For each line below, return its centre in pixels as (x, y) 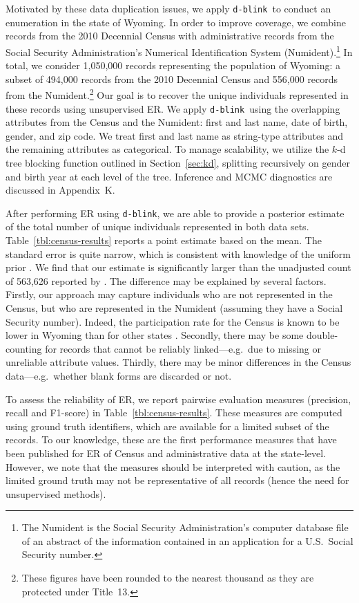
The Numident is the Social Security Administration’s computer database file (185, 527)
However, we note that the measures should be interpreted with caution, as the (173, 466)
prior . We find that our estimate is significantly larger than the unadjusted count (178, 267)
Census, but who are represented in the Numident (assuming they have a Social (174, 307)
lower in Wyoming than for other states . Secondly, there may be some (155, 335)
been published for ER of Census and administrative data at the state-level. (166, 453)
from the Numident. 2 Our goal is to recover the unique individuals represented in (177, 94)
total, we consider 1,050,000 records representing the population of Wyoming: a (173, 65)
